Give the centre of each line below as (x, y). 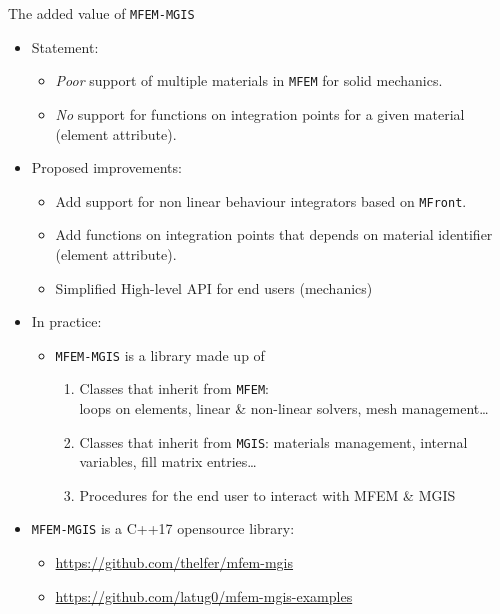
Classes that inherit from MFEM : (174, 388)
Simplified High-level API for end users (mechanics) (214, 287)
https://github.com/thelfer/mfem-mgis (174, 562)
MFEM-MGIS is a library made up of (160, 354)
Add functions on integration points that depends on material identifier (274, 234)
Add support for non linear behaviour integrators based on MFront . (261, 200)
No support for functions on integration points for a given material (260, 113)
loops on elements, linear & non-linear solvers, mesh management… (284, 408)
